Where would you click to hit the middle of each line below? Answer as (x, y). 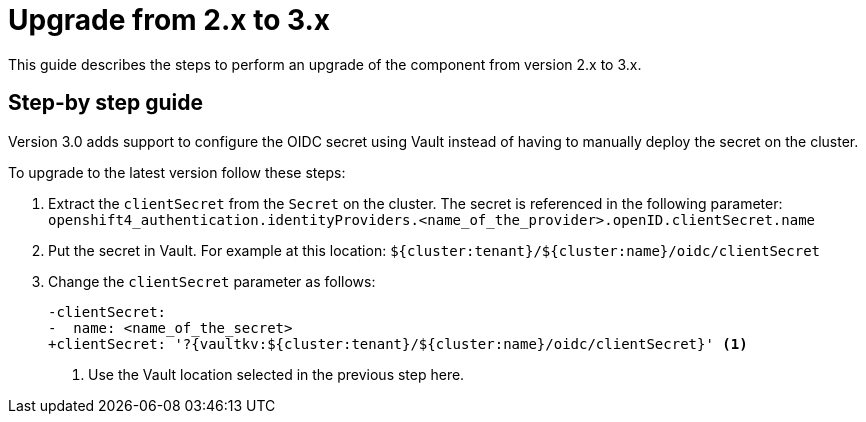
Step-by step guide (106, 103)
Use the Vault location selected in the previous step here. (276, 374)
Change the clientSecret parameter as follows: (212, 281)
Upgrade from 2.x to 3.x (169, 20)
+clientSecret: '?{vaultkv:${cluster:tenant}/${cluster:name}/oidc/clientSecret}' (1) (398, 343)
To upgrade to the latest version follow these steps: (177, 172)
